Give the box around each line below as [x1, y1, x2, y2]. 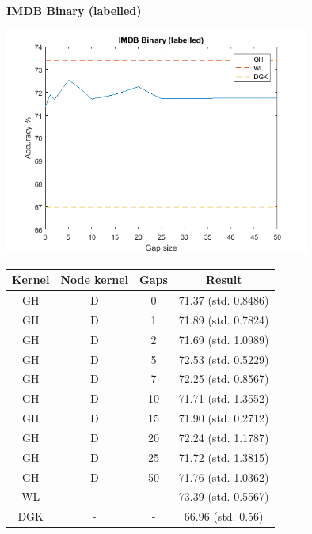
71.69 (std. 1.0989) [178, 331, 269, 347]
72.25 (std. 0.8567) [178, 370, 269, 387]
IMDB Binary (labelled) [6, 2, 142, 18]
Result [205, 271, 242, 288]
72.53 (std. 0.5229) [178, 350, 269, 367]
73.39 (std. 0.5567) [178, 488, 269, 505]
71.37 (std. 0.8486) [178, 291, 269, 308]
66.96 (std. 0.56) [184, 508, 264, 525]
